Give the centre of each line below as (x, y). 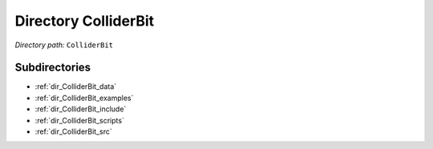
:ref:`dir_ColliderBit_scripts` (79, 120)
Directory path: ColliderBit (64, 45)
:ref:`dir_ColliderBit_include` (81, 109)
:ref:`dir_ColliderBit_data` (76, 87)
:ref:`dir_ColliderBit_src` (73, 131)
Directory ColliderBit (85, 21)
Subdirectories (53, 68)
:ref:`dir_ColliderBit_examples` (84, 98)
